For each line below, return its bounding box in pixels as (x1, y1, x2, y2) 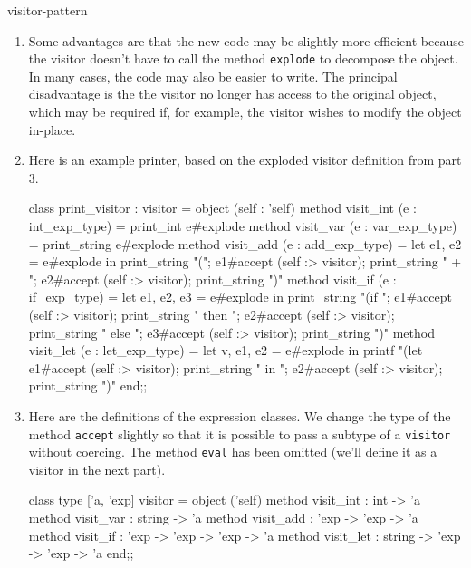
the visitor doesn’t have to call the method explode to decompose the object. (28, 49, 458, 68)
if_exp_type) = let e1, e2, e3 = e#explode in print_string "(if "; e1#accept (28, 287, 452, 306)
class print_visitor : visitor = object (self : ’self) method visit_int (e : (28, 198, 417, 217)
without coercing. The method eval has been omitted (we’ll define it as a (28, 442, 437, 461)
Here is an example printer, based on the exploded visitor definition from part (28, 150, 462, 169)
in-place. (28, 120, 76, 139)
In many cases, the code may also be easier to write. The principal (28, 66, 398, 85)
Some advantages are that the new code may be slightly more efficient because (28, 31, 464, 50)
